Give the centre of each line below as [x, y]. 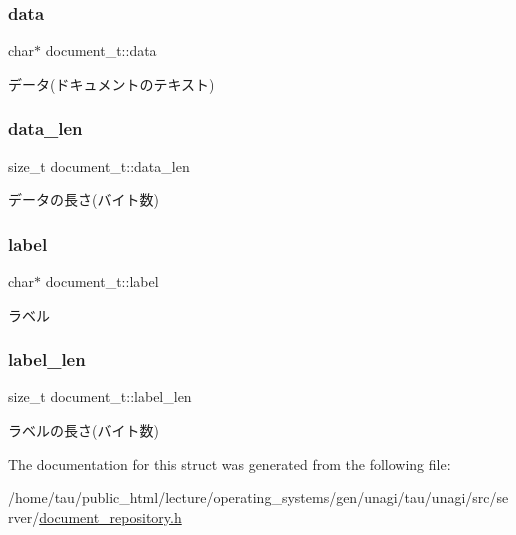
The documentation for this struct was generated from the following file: [229, 463]
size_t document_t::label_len [100, 396]
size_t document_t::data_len [99, 165]
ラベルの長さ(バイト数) [83, 430]
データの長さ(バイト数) [83, 199]
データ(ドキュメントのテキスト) [111, 83]
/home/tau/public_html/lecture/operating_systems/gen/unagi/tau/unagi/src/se [258, 497]
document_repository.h [110, 516]
